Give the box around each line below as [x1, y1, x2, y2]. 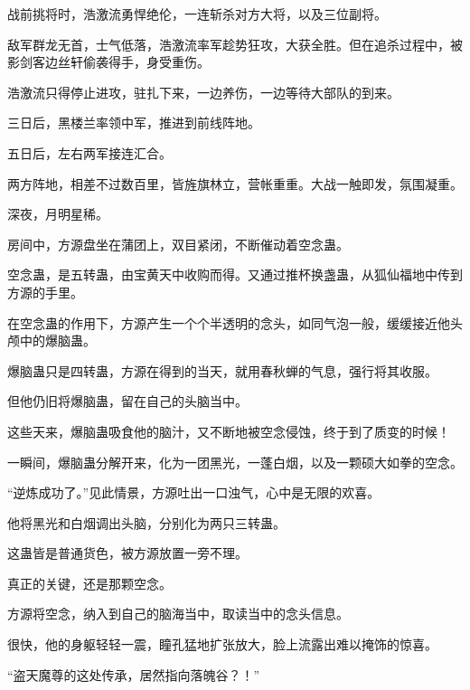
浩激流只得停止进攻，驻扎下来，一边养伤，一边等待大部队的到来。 [7, 82, 399, 101]
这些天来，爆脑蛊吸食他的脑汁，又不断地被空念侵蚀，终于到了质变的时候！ [7, 421, 450, 440]
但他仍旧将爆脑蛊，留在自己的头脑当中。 [7, 392, 248, 411]
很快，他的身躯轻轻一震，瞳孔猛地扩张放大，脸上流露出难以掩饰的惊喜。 [7, 635, 437, 654]
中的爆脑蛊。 [19, 331, 96, 350]
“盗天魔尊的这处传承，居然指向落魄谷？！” [7, 665, 260, 684]
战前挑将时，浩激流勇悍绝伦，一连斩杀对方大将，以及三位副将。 [7, 5, 387, 23]
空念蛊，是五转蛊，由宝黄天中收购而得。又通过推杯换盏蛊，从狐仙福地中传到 [7, 265, 463, 284]
